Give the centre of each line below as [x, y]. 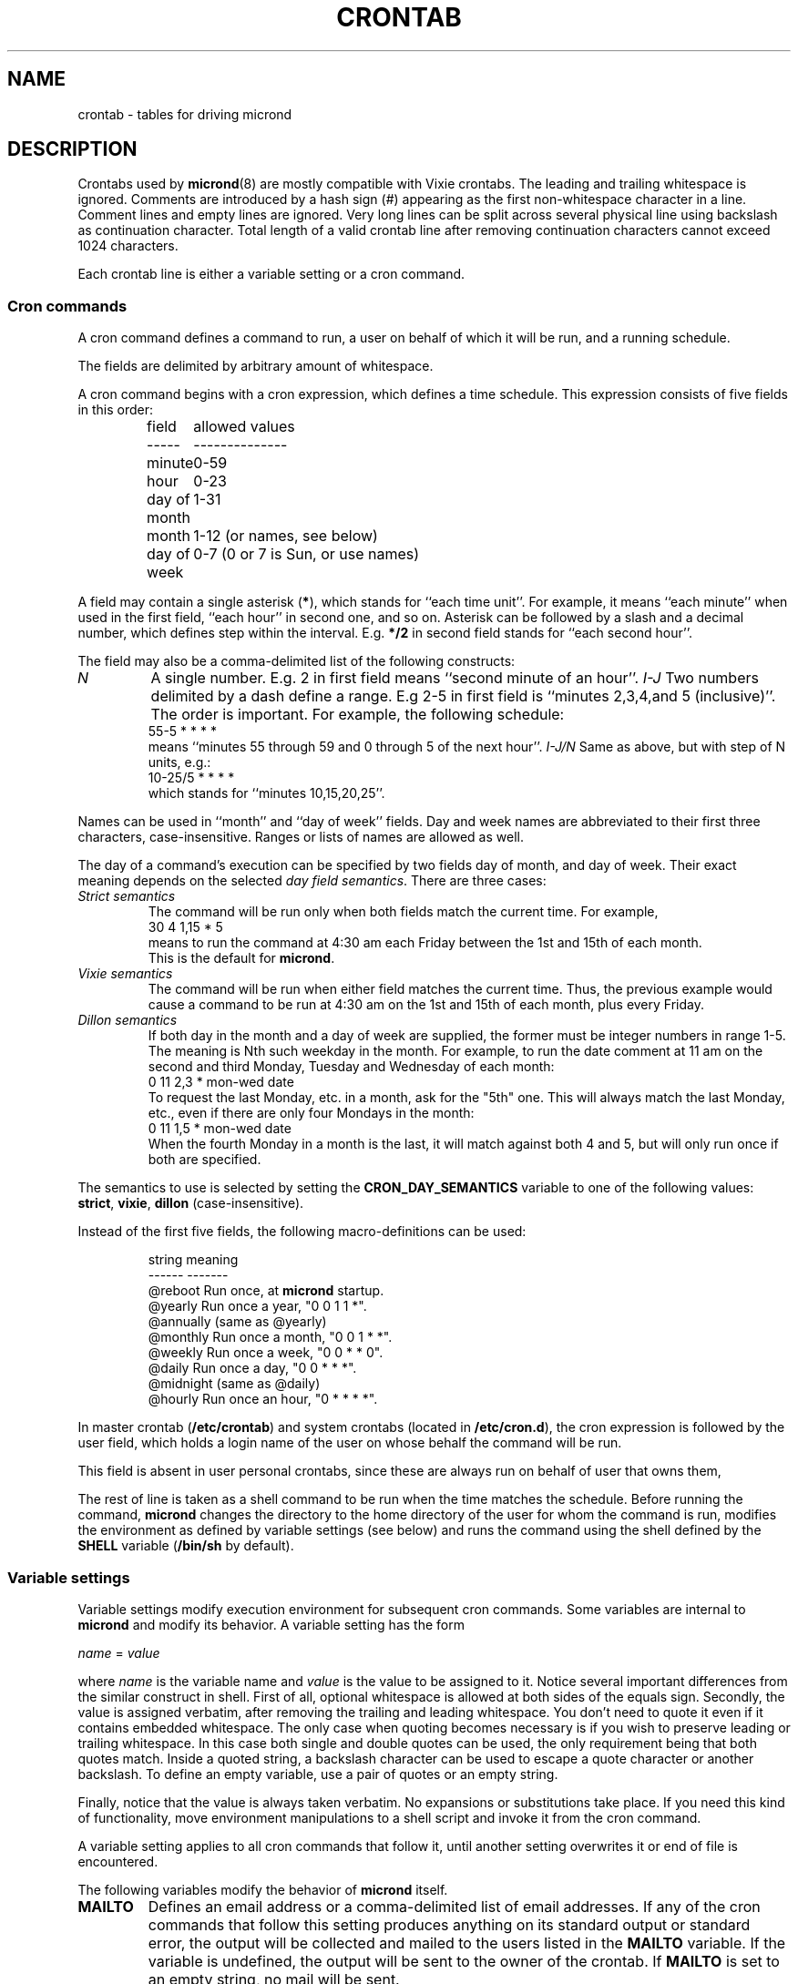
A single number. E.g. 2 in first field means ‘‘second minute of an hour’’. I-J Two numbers [455, 678]
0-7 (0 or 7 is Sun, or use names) [307, 554]
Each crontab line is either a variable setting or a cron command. [271, 274]
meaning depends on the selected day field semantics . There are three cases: [312, 881]
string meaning [193, 1260]
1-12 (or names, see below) [286, 536]
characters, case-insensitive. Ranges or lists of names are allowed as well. [301, 837]
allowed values [244, 427]
